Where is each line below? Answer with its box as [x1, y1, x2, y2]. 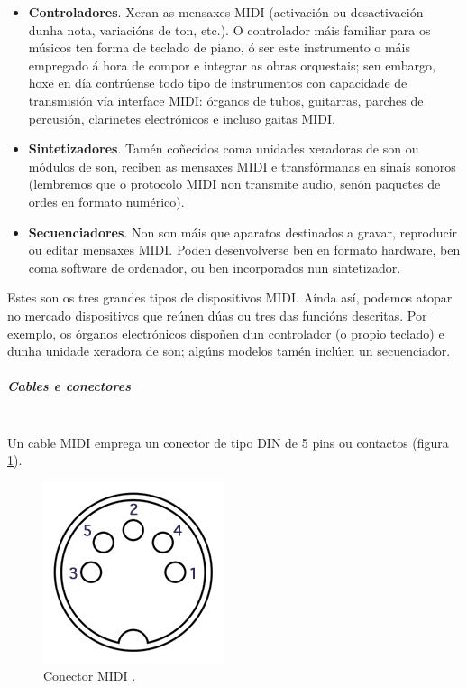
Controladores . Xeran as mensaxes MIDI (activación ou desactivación [28, 3, 424, 21]
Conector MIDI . [43, 665, 136, 684]
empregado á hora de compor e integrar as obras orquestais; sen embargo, [28, 55, 435, 74]
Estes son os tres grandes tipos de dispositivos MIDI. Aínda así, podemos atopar [7, 288, 453, 307]
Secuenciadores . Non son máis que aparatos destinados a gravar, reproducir [28, 222, 458, 241]
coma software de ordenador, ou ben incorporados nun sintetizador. [28, 257, 401, 276]
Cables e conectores [7, 377, 131, 395]
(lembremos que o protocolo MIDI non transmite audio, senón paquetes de [28, 174, 441, 193]
